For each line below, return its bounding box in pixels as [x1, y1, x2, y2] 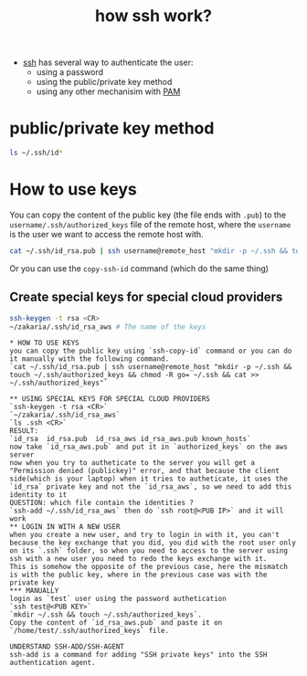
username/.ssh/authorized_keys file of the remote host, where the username [9, 218, 291, 229]
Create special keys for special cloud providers [9, 290, 283, 305]
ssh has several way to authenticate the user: [22, 57, 194, 69]
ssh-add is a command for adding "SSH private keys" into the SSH [9, 650, 268, 660]
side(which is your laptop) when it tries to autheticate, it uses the [9, 474, 288, 484]
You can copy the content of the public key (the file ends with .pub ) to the [9, 209, 287, 220]
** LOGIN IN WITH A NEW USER [9, 523, 121, 532]
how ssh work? [94, 5, 213, 26]
